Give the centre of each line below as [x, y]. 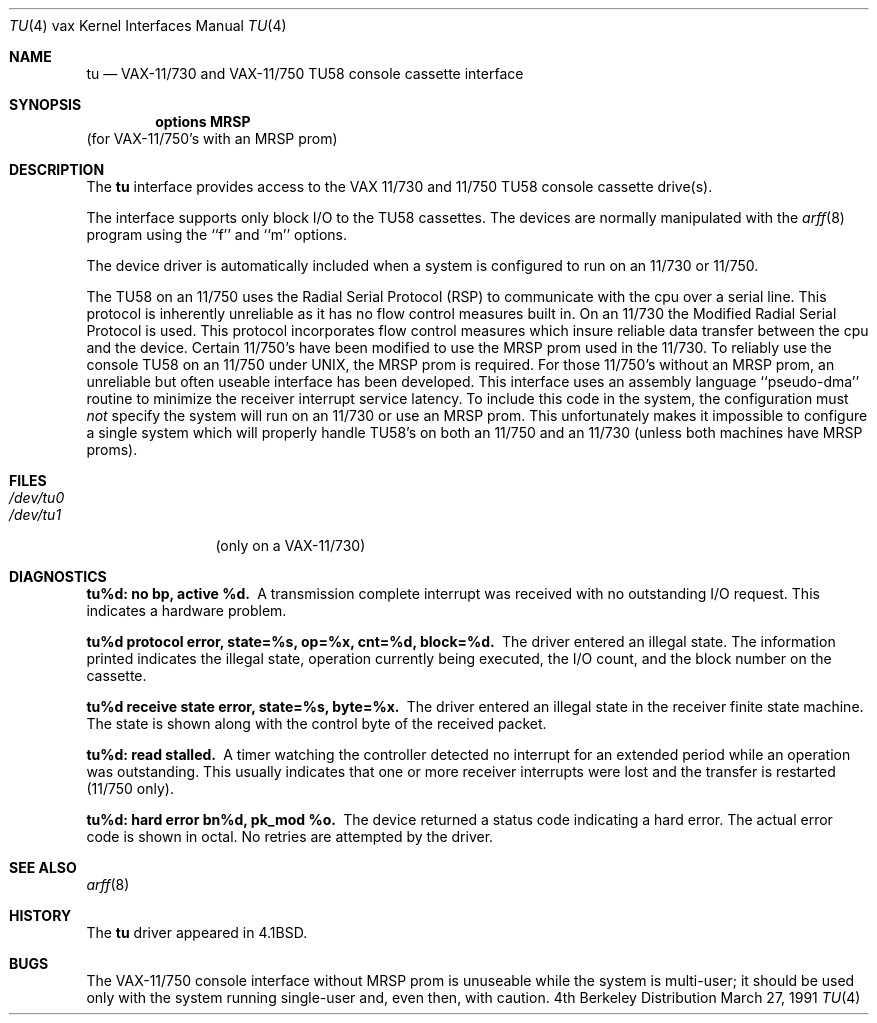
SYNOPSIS [45, 104]
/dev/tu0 [37, 497]
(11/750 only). [130, 788]
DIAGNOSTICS [58, 576]
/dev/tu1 [35, 514]
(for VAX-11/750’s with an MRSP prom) [212, 138]
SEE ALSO [43, 867]
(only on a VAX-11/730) [290, 545]
